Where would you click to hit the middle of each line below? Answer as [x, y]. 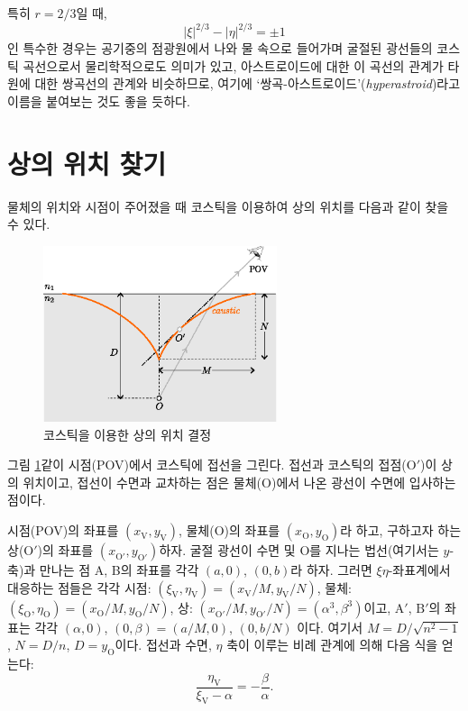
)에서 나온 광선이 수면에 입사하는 [363, 482]
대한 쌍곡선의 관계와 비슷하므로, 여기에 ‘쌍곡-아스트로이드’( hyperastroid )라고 [248, 83]
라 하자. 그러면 [331, 570]
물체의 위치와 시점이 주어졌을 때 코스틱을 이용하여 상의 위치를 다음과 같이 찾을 [228, 206]
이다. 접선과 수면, [163, 645]
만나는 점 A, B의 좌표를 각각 [119, 570]
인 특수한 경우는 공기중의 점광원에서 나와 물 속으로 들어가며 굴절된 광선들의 [220, 48]
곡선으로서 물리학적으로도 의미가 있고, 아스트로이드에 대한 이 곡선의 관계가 [233, 65]
